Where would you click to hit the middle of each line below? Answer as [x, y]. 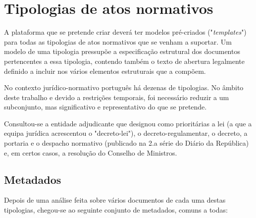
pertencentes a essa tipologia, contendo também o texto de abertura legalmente [125, 61]
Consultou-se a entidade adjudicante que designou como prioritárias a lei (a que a [128, 123]
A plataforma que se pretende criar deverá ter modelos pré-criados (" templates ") [125, 32]
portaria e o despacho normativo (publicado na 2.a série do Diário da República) [127, 143]
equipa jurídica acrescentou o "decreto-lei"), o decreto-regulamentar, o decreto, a [126, 133]
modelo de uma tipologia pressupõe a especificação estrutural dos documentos [122, 51]
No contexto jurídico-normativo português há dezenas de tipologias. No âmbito [124, 87]
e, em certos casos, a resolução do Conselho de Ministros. [91, 152]
